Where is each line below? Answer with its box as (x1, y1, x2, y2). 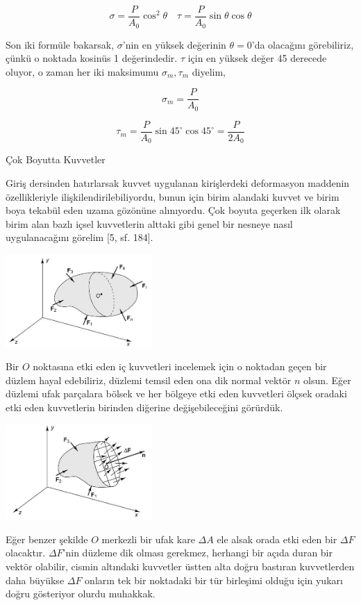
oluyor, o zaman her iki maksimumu (6, 64, 159, 78)
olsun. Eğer (303, 372, 351, 387)
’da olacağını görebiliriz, (251, 37, 354, 51)
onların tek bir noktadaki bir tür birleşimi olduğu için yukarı (85, 572, 343, 587)
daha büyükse (6, 572, 65, 587)
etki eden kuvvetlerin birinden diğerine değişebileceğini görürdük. (6, 400, 283, 415)
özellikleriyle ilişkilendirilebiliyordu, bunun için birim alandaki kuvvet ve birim (6, 189, 339, 204)
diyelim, (192, 64, 226, 78)
